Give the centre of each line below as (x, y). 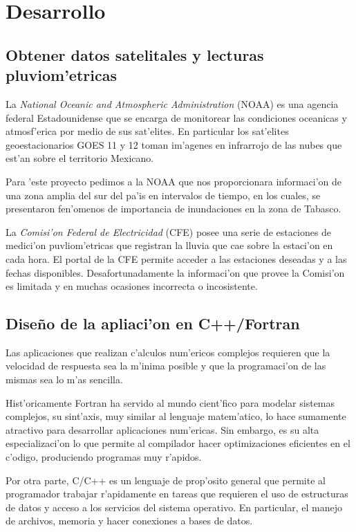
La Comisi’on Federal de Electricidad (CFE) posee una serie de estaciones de (169, 231)
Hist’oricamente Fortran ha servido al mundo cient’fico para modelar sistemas (170, 402)
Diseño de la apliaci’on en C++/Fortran (153, 323)
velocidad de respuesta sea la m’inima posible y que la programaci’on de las (166, 366)
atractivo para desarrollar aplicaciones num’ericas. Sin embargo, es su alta (162, 429)
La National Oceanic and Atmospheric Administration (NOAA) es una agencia (172, 103)
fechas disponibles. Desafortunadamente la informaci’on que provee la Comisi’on (175, 272)
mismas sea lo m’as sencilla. (64, 379)
